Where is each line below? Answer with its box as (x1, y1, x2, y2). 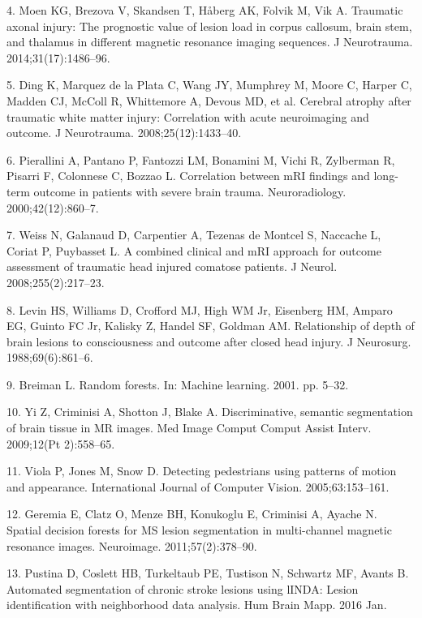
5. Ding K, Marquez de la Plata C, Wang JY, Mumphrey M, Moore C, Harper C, (6, 76, 412, 93)
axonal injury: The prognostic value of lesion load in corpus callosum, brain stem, (6, 17, 412, 34)
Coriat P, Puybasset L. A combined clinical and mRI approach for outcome (6, 242, 381, 259)
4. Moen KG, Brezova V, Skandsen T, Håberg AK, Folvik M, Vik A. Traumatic (6, 2, 403, 18)
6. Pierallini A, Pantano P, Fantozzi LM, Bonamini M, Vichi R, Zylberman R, (6, 151, 395, 168)
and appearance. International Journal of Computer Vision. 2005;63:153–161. (6, 478, 390, 495)
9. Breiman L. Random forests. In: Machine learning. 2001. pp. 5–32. (6, 376, 349, 393)
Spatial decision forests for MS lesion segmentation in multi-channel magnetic (6, 521, 392, 539)
